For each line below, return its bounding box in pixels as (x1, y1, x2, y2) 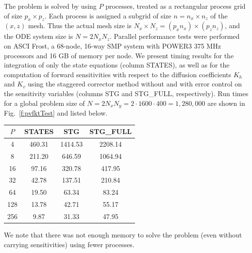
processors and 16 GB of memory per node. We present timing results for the (4, 50, 234, 60)
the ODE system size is (4, 31, 73, 41)
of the (210, 10, 228, 20)
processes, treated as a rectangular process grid (105, 1, 246, 11)
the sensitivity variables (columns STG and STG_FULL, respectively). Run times (4, 88, 249, 98)
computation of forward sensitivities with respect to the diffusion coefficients (4, 69, 232, 79)
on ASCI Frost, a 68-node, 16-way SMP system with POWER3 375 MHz (4, 40, 221, 51)
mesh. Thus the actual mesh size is (28, 20, 132, 31)
